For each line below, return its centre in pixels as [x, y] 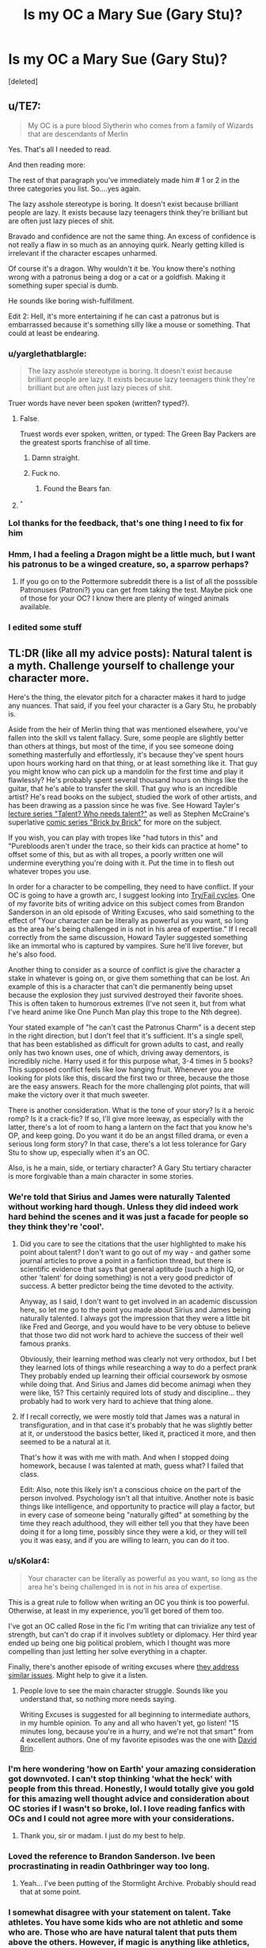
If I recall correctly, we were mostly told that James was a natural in [129, 1417]
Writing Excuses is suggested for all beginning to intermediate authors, [135, 1714]
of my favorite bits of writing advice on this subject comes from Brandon [126, 904]
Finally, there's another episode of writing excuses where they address [124, 1667]
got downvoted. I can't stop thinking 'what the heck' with [120, 1779]
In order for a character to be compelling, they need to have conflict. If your [131, 887]
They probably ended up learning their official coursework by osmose [133, 1376]
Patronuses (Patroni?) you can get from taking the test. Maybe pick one [136, 590]
